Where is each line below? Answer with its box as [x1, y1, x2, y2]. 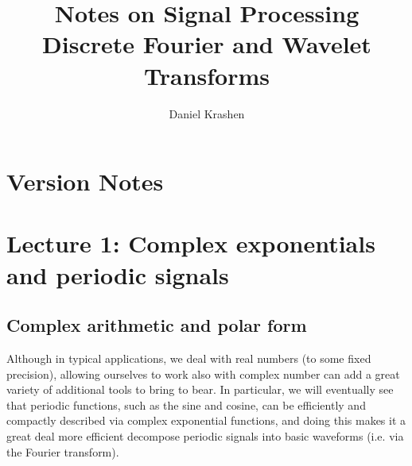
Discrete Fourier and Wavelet [42, 28, 371, 60]
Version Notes [6, 165, 164, 198]
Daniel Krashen [169, 105, 245, 121]
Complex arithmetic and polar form [6, 313, 307, 337]
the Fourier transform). [6, 443, 119, 460]
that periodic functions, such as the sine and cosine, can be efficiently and [6, 396, 366, 413]
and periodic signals [6, 258, 229, 291]
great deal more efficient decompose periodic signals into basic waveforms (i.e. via [6, 428, 404, 445]
